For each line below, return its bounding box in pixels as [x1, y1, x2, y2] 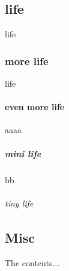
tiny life [5, 196, 34, 209]
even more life [5, 101, 65, 113]
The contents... [5, 256, 60, 269]
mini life [5, 147, 41, 160]
